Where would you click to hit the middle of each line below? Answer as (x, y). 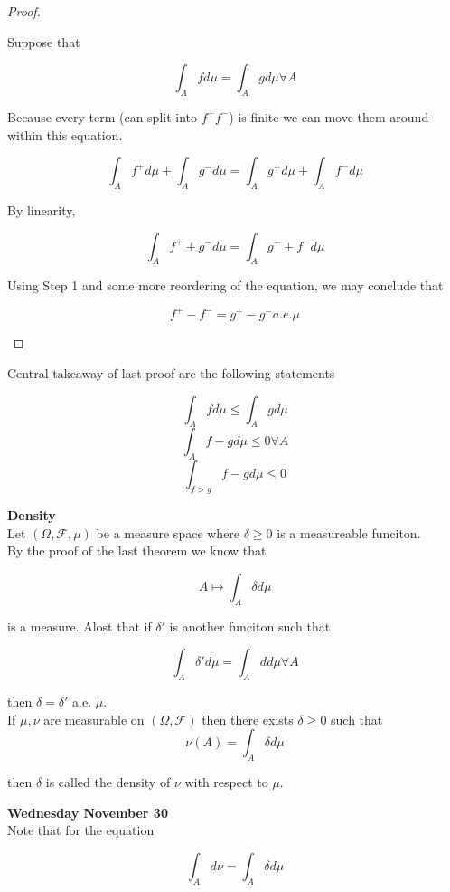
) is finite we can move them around (329, 116)
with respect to (226, 781)
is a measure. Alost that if (80, 626)
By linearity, (42, 209)
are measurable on (94, 719)
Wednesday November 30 (88, 812)
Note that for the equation (81, 830)
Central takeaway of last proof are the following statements (171, 373)
